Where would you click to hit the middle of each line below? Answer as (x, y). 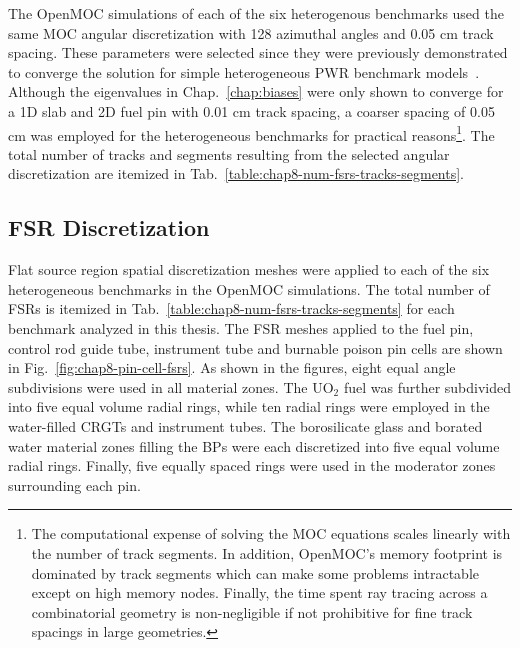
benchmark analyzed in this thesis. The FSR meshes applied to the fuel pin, (241, 327)
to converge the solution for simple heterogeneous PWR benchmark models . (244, 71)
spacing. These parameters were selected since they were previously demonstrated (258, 52)
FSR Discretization (109, 227)
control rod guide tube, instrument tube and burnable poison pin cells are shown (255, 347)
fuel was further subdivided (427, 386)
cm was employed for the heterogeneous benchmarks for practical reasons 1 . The (251, 133)
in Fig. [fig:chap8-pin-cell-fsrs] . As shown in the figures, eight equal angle (232, 367)
